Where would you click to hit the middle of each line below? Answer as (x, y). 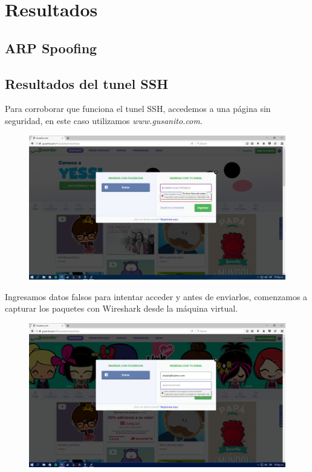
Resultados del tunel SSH (87, 83)
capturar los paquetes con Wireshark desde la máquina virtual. (122, 308)
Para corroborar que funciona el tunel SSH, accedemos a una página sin (138, 109)
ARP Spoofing (51, 48)
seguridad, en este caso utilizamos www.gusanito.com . (104, 120)
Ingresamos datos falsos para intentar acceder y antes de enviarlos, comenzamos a (156, 296)
